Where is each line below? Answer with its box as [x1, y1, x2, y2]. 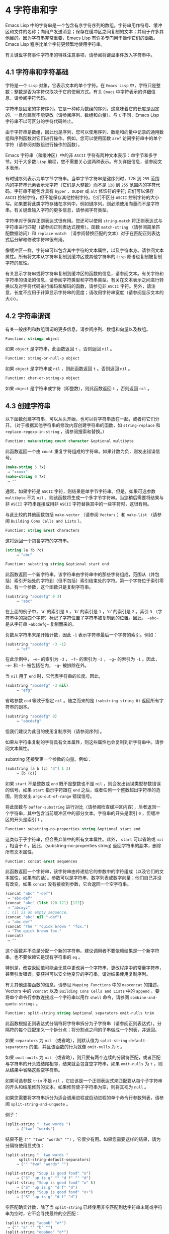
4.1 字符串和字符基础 [5, 68, 69, 77]
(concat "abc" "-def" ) [5, 891, 53, 896]
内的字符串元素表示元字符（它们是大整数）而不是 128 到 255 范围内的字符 [5, 182, 156, 188]
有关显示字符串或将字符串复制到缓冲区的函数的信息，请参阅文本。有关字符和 [5, 270, 164, 276]
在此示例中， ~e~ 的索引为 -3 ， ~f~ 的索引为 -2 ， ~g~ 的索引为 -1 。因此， [5, 656, 160, 662]
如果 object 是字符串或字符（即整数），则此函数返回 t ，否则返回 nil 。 [5, 386, 152, 392]
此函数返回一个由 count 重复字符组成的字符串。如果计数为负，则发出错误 [5, 448, 156, 454]
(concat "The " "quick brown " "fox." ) [5, 924, 89, 929]
